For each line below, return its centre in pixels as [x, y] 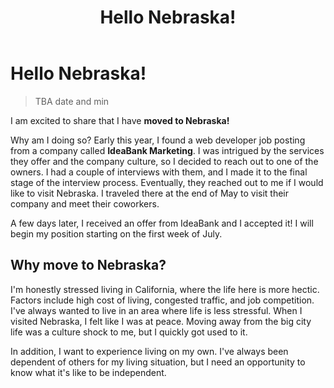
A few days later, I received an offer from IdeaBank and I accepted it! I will [162, 223]
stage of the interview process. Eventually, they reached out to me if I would [167, 182]
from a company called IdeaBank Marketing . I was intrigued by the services [167, 150]
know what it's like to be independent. [88, 372]
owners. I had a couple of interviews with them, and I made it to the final [159, 172]
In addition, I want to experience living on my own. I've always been [149, 351]
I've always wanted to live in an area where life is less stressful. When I [156, 310]
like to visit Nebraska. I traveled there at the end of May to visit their [149, 193]
